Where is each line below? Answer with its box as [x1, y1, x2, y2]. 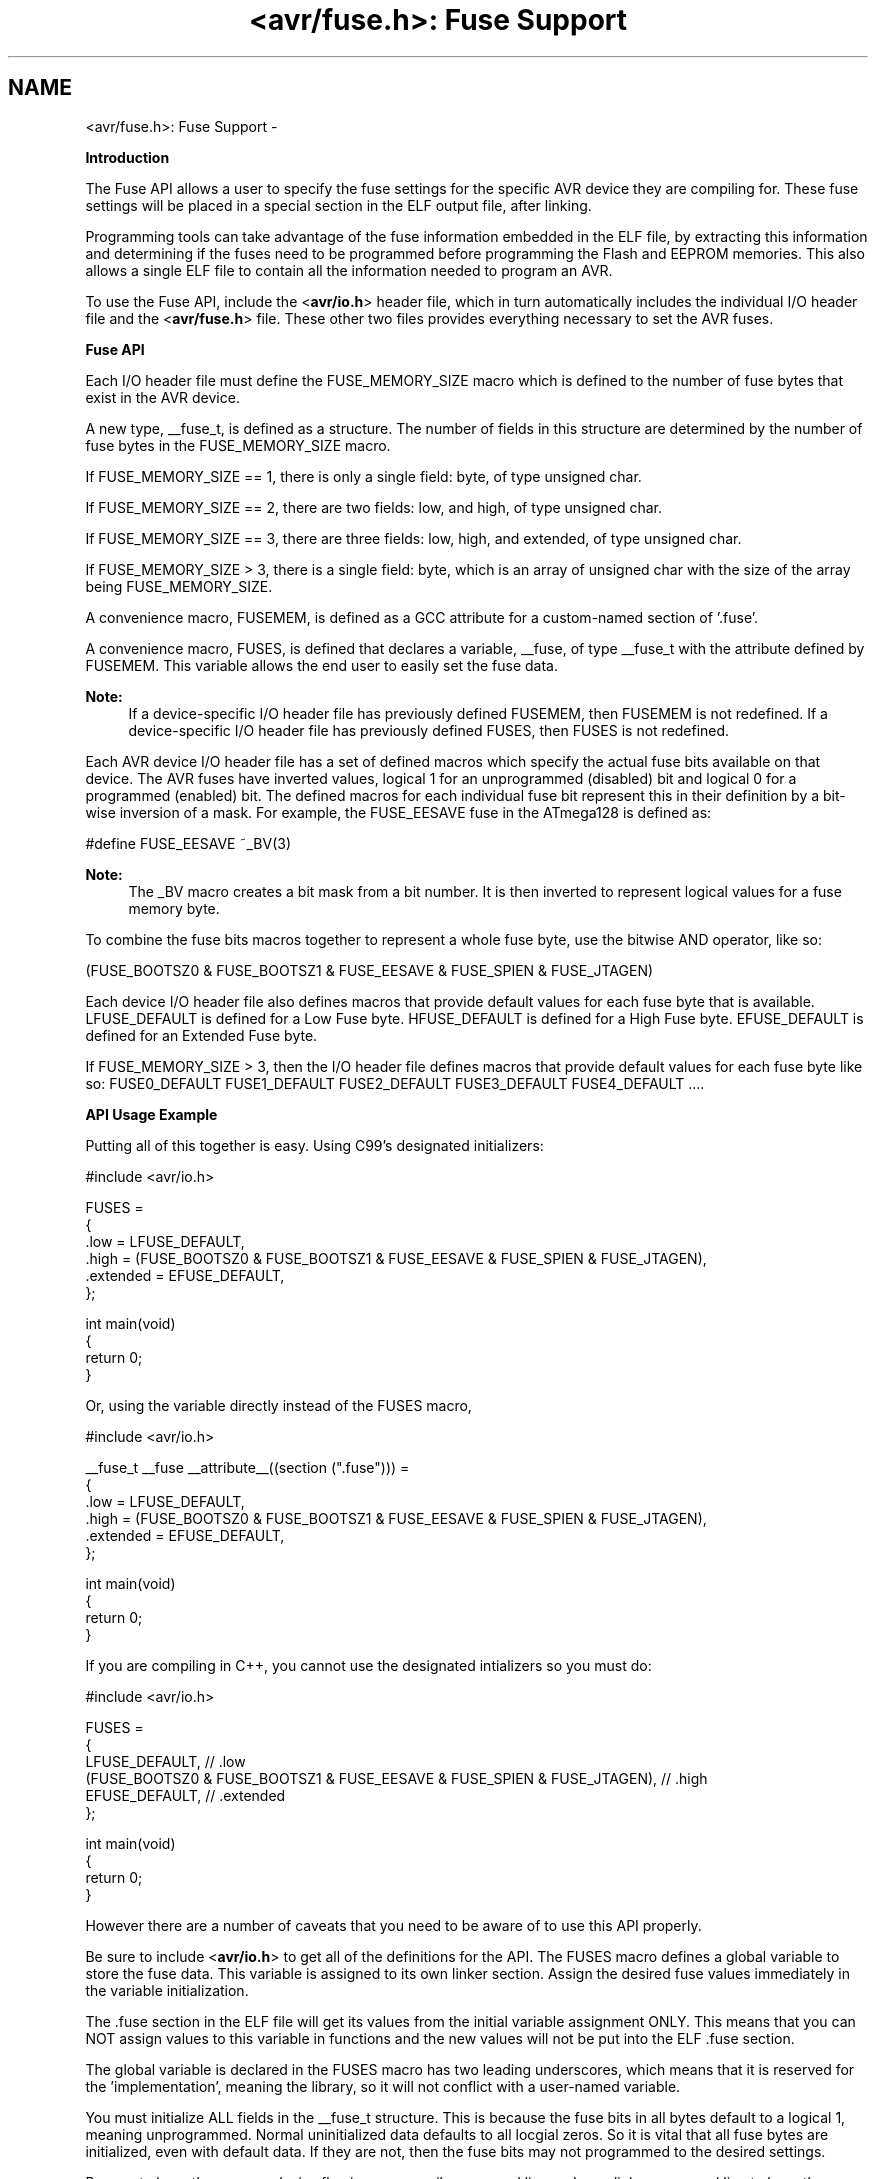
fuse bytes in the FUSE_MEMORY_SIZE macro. [85, 436, 391, 454]
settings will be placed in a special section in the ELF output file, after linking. [85, 196, 592, 214]
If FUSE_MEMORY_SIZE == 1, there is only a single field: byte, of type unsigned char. [85, 467, 642, 485]
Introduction [85, 148, 170, 166]
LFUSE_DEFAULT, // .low [85, 1752, 246, 1770]
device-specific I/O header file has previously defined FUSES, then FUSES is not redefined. [128, 721, 730, 739]
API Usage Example [85, 1105, 218, 1123]
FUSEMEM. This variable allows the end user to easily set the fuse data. [85, 656, 559, 674]
